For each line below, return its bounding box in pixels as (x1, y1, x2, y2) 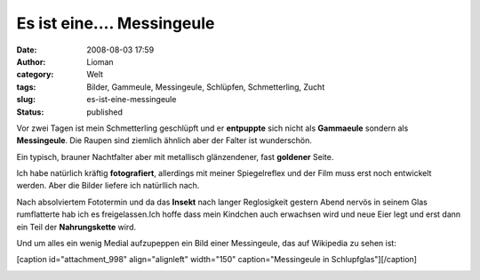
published (86, 107, 124, 117)
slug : (16, 94, 36, 105)
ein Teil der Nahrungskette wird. (16, 221, 137, 232)
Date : (16, 44, 37, 55)
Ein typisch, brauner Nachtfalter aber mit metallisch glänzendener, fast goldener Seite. (16, 151, 334, 162)
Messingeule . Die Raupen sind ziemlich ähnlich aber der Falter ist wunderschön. (16, 135, 313, 146)
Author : (16, 56, 46, 67)
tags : (16, 81, 36, 92)
